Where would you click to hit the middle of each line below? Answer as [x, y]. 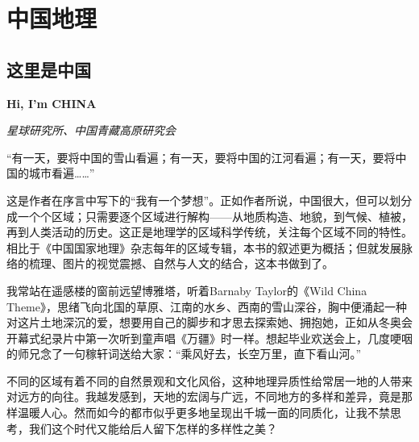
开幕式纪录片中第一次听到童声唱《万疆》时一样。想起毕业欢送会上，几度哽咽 [209, 338]
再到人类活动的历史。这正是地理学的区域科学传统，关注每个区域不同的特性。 [209, 232]
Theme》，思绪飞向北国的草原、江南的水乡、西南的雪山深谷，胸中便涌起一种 [207, 306]
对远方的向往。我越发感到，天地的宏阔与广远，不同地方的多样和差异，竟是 [204, 396]
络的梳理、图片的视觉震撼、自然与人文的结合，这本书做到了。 [170, 263]
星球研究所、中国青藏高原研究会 [91, 130]
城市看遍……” [62, 173]
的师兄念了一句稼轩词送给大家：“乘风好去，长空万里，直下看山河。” [184, 354]
